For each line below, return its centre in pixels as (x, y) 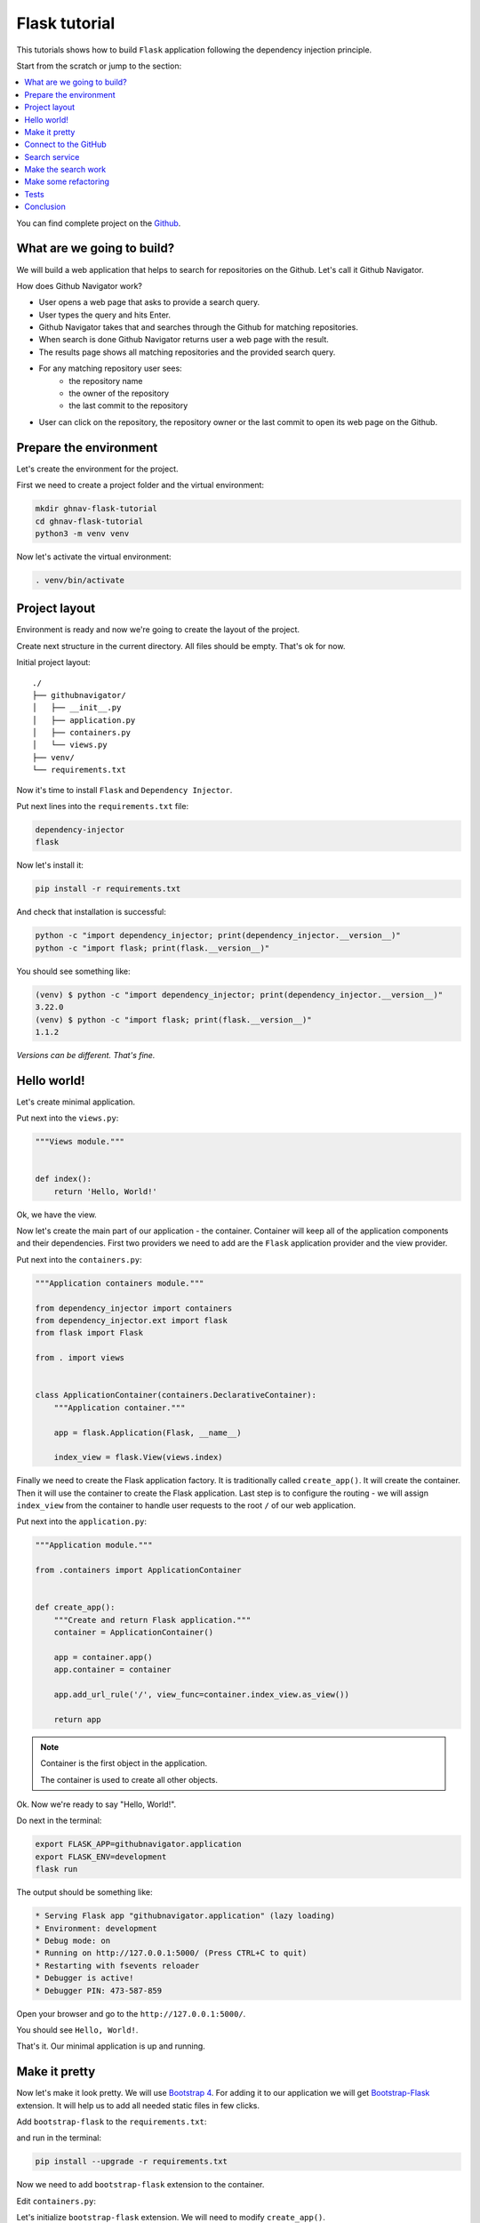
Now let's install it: (50, 865)
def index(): (64, 1179)
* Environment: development (96, 1928)
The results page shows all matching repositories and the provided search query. (187, 352)
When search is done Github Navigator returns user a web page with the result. (184, 340)
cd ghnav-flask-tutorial (89, 521)
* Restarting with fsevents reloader (117, 1966)
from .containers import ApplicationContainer (138, 1570)
